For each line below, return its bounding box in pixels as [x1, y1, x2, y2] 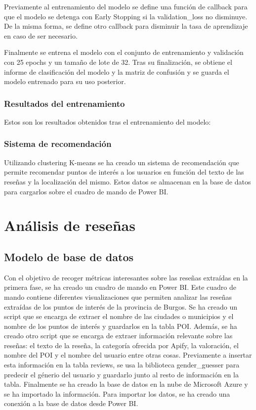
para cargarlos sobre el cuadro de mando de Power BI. [4, 186, 169, 196]
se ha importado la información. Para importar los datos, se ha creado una [4, 388, 230, 399]
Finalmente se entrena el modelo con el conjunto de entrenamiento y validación [4, 47, 244, 57]
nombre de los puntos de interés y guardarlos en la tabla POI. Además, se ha [4, 320, 237, 331]
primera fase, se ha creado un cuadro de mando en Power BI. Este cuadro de [4, 282, 237, 292]
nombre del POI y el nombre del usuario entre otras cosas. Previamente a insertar [4, 350, 252, 360]
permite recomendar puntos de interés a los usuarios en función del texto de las [4, 167, 244, 177]
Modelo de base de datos [4, 249, 133, 264]
